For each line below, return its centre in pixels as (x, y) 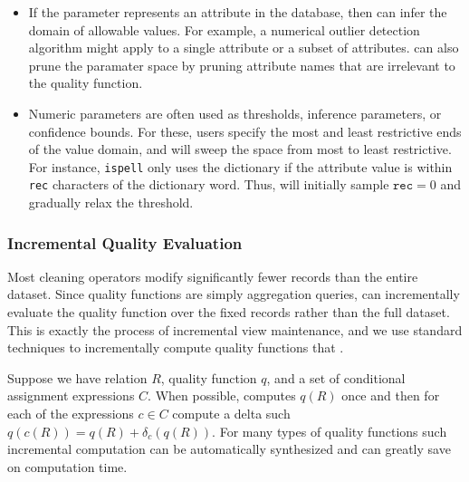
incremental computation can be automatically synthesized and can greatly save (229, 449)
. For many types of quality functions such (330, 431)
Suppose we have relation (77, 377)
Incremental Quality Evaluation (125, 242)
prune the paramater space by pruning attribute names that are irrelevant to (242, 65)
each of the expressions (71, 414)
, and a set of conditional (336, 377)
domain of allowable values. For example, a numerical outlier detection (224, 29)
